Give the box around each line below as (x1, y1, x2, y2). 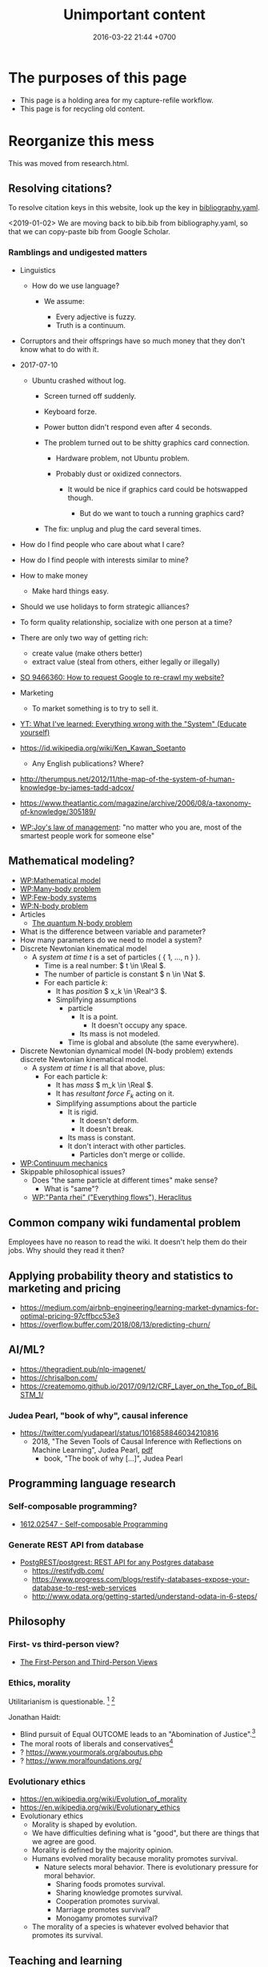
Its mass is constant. (67, 1133, 136, 1142)
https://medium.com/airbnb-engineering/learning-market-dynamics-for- (19, 1302, 259, 1312)
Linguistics (19, 265, 56, 274)
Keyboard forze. (43, 407, 98, 416)
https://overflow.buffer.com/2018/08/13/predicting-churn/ (19, 1320, 210, 1329)
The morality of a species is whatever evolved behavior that (31, 1922, 230, 1932)
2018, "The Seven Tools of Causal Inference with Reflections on (31, 1437, 242, 1446)
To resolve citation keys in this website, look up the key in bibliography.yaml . (8, 203, 260, 213)
